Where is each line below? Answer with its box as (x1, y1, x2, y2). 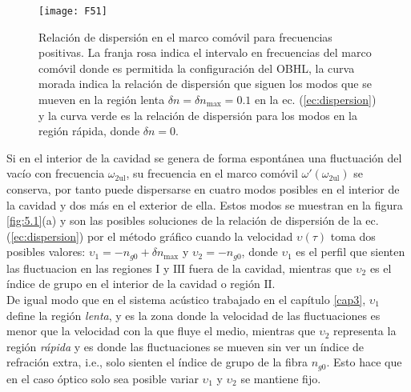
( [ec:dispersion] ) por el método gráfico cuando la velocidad (6, 227, 293, 244)
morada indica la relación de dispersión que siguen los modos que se (38, 75, 372, 92)
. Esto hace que (326, 354, 402, 370)
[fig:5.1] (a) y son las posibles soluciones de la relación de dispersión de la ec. (6, 212, 379, 229)
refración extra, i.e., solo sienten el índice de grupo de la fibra (6, 354, 308, 370)
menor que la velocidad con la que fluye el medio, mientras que (6, 322, 316, 339)
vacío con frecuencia (6, 165, 105, 182)
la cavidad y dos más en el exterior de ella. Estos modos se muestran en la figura (6, 196, 403, 213)
